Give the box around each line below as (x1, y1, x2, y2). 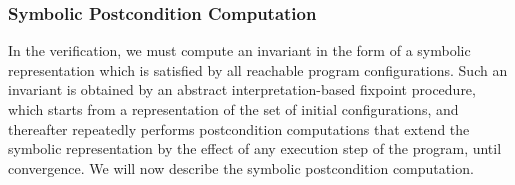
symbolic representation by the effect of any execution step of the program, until (8, 138, 502, 159)
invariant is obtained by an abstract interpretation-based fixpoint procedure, (8, 79, 476, 100)
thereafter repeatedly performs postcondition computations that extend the (8, 118, 470, 139)
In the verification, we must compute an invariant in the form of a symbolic (8, 40, 471, 61)
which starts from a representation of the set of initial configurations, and (8, 99, 459, 119)
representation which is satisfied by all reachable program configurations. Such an (8, 59, 508, 80)
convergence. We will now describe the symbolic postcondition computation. (8, 157, 474, 178)
